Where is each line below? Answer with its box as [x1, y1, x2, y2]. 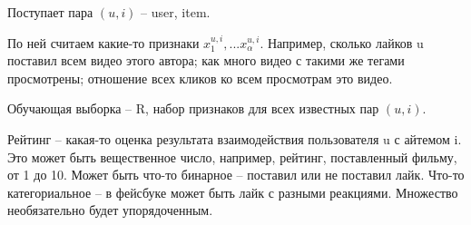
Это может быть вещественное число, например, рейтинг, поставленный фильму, [7, 147, 457, 166]
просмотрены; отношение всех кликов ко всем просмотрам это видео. [7, 68, 393, 87]
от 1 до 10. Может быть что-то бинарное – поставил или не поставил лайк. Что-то [7, 165, 465, 184]
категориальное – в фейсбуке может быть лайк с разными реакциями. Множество [7, 182, 458, 201]
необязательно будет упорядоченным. [7, 201, 213, 220]
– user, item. [141, 3, 211, 21]
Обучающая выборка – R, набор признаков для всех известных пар [7, 99, 379, 118]
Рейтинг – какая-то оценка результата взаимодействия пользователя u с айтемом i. [7, 129, 462, 148]
